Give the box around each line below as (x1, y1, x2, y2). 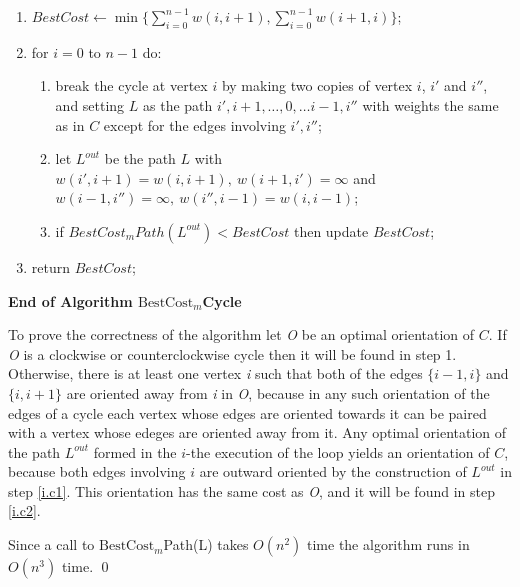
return (31, 256, 71, 277)
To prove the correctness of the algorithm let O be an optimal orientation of (8, 324, 475, 345)
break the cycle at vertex (55, 75, 208, 96)
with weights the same (362, 94, 499, 115)
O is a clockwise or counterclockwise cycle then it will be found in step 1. (8, 343, 457, 364)
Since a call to (8, 534, 95, 555)
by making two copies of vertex (221, 75, 413, 96)
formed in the (93, 441, 177, 462)
